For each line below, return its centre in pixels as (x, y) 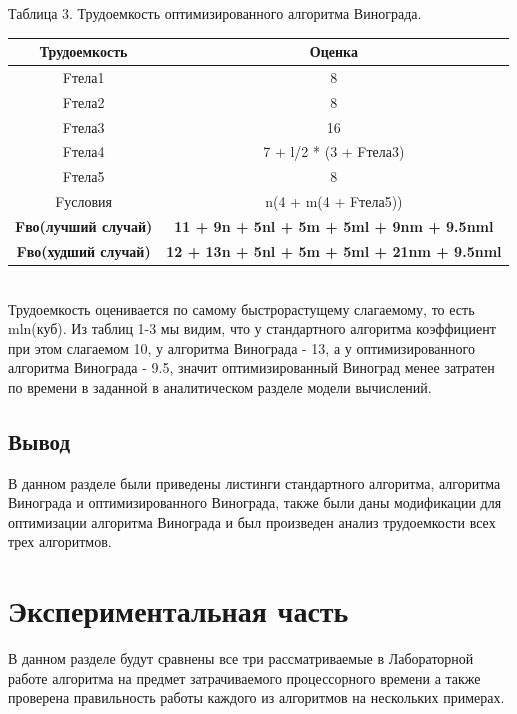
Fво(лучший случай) (84, 226)
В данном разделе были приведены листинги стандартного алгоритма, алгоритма (254, 482)
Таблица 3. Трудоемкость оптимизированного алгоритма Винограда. (215, 13)
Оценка (333, 51)
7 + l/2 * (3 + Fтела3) (334, 151)
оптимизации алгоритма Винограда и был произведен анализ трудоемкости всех (252, 521)
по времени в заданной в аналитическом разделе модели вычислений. (220, 386)
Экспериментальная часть (178, 610)
